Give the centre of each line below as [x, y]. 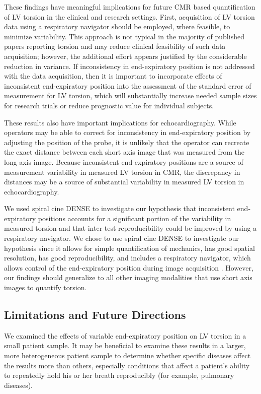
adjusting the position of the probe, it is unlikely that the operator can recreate [127, 142]
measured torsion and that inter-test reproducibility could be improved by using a [130, 228]
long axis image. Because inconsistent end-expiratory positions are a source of [124, 161]
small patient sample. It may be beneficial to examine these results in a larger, [125, 345]
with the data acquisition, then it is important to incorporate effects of [113, 76]
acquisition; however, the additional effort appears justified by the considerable [125, 56]
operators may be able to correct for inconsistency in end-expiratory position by [127, 132]
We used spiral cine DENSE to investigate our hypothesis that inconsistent [119, 208]
